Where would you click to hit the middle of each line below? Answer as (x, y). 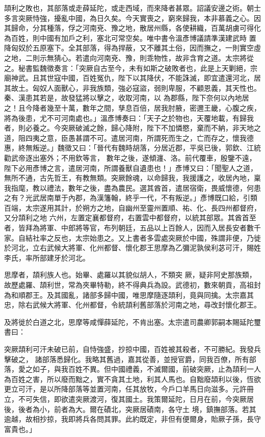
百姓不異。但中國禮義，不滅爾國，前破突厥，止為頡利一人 (164, 369)
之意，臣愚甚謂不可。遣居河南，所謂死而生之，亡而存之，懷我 (143, 137)
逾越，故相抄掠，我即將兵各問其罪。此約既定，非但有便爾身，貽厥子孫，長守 (132, 419)
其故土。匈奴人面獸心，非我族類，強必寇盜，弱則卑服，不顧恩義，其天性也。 (132, 87)
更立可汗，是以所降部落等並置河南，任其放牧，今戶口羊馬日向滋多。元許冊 (129, 389)
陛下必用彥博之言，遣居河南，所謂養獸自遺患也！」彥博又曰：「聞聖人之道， (131, 168)
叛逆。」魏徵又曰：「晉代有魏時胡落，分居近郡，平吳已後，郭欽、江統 (147, 148)
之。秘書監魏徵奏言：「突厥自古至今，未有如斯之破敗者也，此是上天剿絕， (127, 68)
